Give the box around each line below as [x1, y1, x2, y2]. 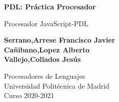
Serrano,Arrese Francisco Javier [4, 35, 116, 45]
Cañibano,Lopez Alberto [4, 44, 90, 54]
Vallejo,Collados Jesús [4, 54, 81, 64]
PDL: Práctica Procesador [4, 1, 96, 11]
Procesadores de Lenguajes [4, 70, 85, 81]
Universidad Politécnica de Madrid [4, 80, 110, 91]
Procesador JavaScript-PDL [4, 18, 88, 28]
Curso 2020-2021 [4, 90, 55, 101]
